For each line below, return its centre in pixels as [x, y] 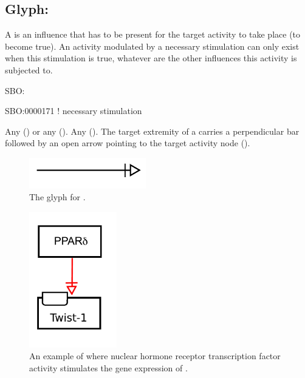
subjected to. [29, 69]
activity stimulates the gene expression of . [108, 367]
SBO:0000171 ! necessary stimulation [74, 111]
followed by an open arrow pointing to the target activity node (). [128, 143]
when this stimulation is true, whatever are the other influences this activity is [151, 58]
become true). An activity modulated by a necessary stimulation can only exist [152, 46]
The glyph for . [57, 197]
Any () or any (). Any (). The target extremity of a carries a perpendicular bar [152, 131]
